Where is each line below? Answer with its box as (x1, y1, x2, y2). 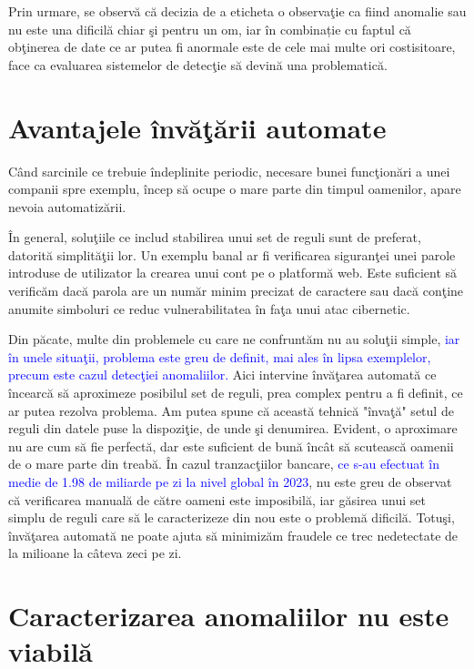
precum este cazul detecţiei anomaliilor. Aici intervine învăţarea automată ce (8, 365, 437, 384)
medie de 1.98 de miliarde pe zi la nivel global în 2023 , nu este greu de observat (8, 472, 452, 491)
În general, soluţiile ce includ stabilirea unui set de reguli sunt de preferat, (8, 228, 421, 247)
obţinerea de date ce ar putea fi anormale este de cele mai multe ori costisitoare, (8, 37, 456, 56)
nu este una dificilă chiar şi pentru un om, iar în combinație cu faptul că (8, 19, 411, 38)
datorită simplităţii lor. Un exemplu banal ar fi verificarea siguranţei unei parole (8, 245, 456, 264)
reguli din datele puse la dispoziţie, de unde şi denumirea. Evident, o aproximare (8, 419, 458, 438)
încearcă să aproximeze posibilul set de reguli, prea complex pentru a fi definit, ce (8, 383, 463, 402)
